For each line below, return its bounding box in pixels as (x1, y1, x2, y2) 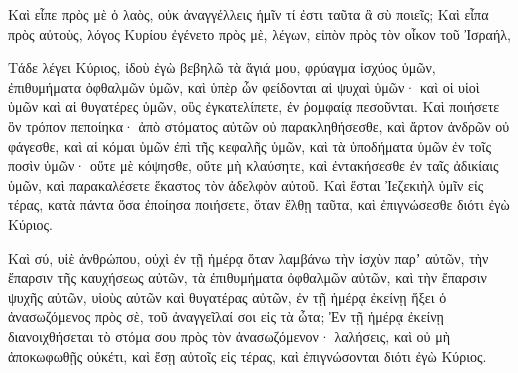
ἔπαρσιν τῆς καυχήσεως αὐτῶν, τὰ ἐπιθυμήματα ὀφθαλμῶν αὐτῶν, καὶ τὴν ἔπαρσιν (8, 267, 487, 288)
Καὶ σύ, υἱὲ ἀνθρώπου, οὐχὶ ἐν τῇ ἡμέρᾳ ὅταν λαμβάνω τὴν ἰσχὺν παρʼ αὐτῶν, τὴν (8, 247, 489, 268)
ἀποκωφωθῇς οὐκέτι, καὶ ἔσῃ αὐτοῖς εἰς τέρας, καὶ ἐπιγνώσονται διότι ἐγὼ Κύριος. (8, 345, 487, 366)
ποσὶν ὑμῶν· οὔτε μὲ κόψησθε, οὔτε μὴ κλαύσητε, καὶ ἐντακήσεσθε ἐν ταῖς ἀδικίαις (8, 155, 499, 176)
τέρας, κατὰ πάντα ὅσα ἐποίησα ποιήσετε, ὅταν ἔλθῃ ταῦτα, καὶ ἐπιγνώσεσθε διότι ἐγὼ (8, 194, 510, 215)
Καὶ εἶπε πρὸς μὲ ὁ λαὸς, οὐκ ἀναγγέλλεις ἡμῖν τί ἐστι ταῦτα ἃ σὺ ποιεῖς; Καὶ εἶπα (8, 4, 489, 24)
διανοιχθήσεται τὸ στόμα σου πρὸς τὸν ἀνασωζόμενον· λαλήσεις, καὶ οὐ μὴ (8, 325, 451, 346)
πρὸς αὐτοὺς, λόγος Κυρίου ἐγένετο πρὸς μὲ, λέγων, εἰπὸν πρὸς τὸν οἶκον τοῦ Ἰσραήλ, (8, 23, 511, 44)
